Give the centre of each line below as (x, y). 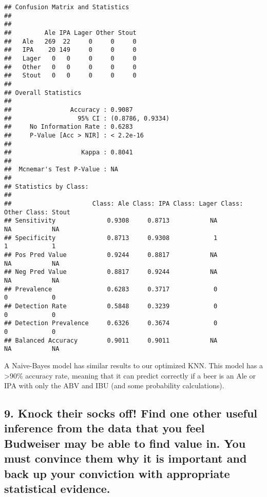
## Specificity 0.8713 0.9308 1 (111, 238)
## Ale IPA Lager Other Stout (70, 33)
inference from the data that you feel (104, 428)
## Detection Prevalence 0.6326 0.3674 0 (111, 323)
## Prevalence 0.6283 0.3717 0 (111, 289)
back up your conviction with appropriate (117, 473)
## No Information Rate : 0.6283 (69, 127)
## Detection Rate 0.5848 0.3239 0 (111, 306)
